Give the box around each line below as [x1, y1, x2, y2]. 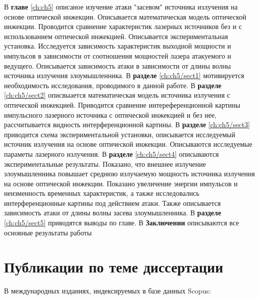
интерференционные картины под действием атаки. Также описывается [4, 197, 221, 208]
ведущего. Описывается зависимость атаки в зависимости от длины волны [4, 60, 231, 71]
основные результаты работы [4, 227, 92, 237]
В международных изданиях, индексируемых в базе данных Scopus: [4, 285, 211, 296]
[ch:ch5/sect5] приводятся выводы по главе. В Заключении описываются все [4, 217, 239, 228]
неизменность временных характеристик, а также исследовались [4, 188, 199, 198]
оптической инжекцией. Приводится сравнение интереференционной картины [4, 99, 240, 110]
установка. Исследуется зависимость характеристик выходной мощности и [4, 41, 231, 51]
